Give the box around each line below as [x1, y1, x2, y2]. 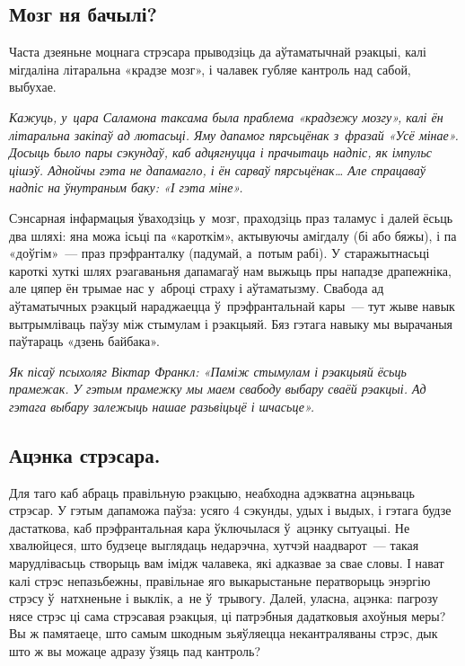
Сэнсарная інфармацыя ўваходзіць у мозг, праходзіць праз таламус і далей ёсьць [9, 208, 453, 226]
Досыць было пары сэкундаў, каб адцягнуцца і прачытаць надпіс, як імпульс [9, 143, 433, 162]
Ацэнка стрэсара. [9, 440, 161, 468]
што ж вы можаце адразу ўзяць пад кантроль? [9, 642, 260, 661]
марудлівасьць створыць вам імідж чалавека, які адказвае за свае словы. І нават [9, 554, 444, 573]
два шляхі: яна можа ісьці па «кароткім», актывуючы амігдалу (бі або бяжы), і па [9, 226, 457, 244]
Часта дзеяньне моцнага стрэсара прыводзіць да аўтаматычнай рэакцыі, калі [9, 42, 426, 61]
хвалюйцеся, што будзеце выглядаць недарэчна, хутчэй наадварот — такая [9, 536, 419, 555]
